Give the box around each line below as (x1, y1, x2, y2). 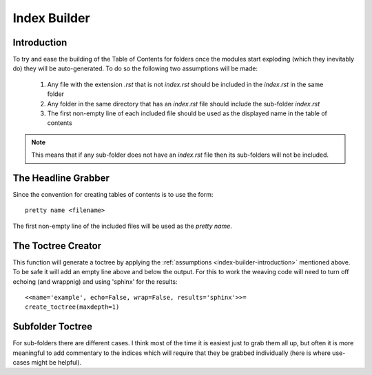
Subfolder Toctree (12, 321, 93, 333)
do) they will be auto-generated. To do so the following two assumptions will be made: (12, 64, 258, 73)
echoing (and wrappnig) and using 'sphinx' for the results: (12, 277, 178, 286)
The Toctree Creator (12, 240, 102, 251)
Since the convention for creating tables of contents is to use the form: (12, 191, 214, 199)
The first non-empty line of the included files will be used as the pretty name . (12, 222, 232, 230)
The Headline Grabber (12, 173, 110, 184)
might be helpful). (31, 358, 82, 367)
